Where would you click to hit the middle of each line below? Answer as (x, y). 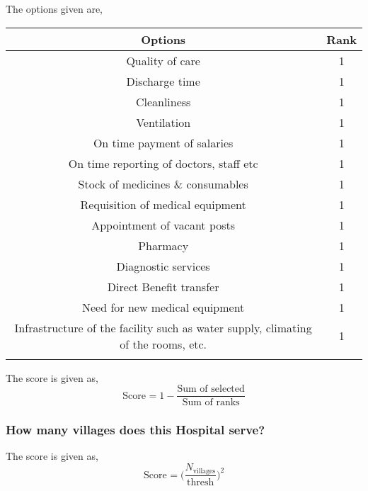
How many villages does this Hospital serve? (136, 430)
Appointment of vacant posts (163, 225)
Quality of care (163, 60)
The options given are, (54, 9)
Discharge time (163, 81)
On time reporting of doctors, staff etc (163, 163)
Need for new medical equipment (163, 307)
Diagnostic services (163, 266)
